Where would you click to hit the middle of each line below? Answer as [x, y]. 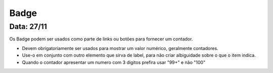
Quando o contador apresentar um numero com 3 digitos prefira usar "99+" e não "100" [114, 62]
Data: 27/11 [28, 26]
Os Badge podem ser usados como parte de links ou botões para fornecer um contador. [101, 39]
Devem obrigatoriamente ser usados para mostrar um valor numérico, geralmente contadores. [120, 48]
